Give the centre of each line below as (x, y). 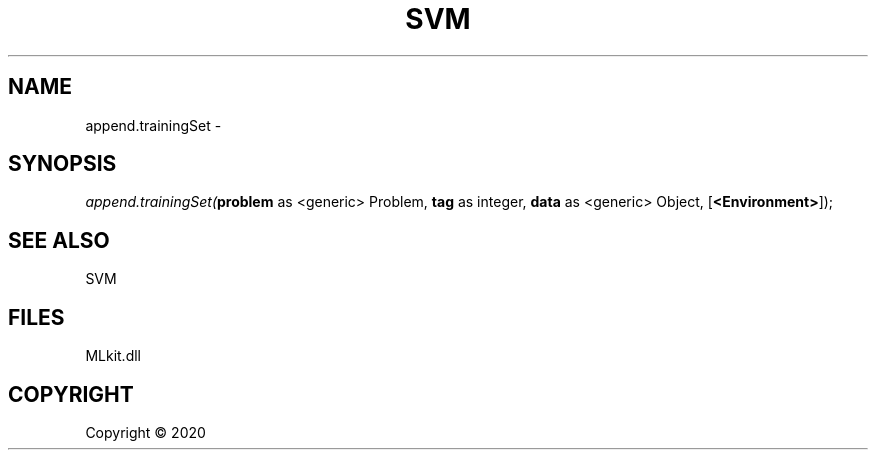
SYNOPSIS (62, 164)
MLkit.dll (113, 356)
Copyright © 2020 (145, 432)
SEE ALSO (59, 240)
